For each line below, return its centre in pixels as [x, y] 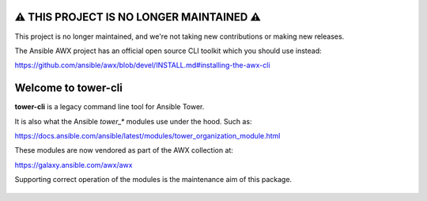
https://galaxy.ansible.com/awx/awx [74, 165]
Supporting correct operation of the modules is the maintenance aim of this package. [153, 180]
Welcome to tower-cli [68, 88]
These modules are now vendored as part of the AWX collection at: [124, 150]
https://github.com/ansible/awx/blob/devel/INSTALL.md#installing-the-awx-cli [142, 65]
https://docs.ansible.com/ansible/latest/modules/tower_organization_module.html [147, 135]
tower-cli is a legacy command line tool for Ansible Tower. [110, 107]
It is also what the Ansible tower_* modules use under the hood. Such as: [133, 121]
